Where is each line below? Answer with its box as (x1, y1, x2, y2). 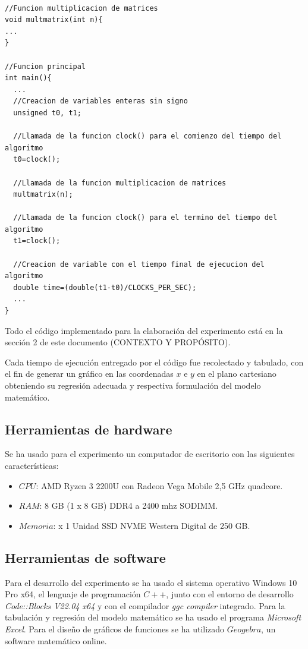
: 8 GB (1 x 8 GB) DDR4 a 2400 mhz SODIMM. (39, 499, 218, 512)
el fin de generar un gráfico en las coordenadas (5, 367, 174, 380)
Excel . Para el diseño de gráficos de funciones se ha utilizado (5, 622, 225, 635)
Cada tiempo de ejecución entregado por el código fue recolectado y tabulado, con (5, 355, 304, 368)
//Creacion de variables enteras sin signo (13, 97, 188, 106)
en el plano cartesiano (197, 367, 276, 380)
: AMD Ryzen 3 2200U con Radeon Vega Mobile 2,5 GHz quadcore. (36, 479, 283, 492)
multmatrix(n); (13, 190, 73, 199)
